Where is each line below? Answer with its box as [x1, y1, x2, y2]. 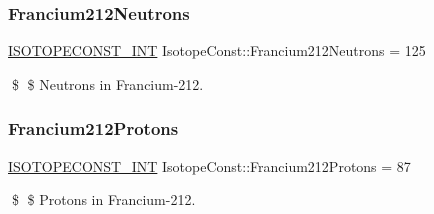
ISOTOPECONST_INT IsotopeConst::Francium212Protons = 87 [8, 155, 411, 176]
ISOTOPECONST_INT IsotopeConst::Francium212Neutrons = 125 [8, 40, 426, 61]
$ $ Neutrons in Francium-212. [11, 73, 204, 94]
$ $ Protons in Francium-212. [11, 189, 196, 210]
